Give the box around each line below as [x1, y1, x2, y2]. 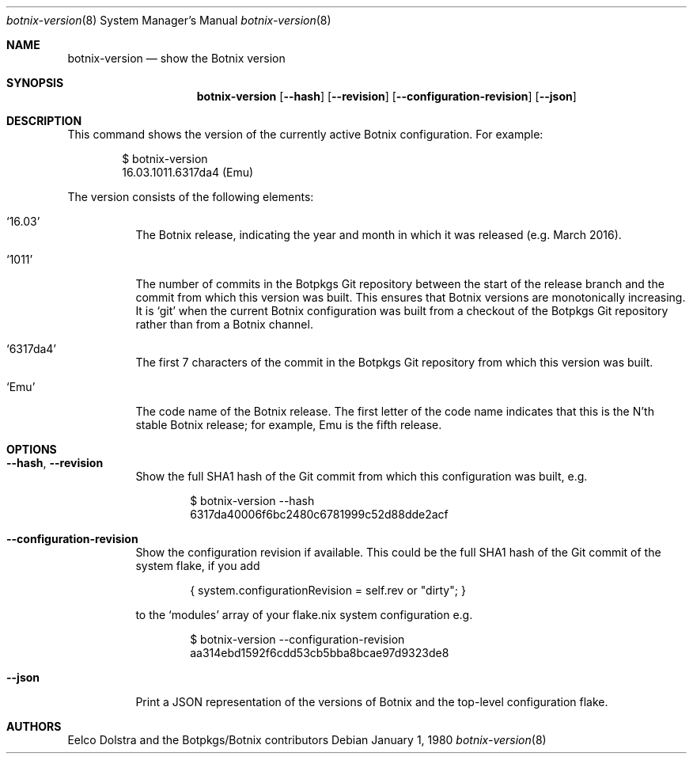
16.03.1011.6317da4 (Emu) [122, 165, 254, 179]
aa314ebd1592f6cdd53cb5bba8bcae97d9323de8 [190, 646, 449, 659]
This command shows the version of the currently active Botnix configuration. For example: [67, 127, 543, 141]
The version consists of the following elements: [67, 190, 314, 203]
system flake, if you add [135, 559, 260, 572]
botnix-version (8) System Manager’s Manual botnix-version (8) [6, 13, 331, 27]
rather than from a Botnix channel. [135, 317, 313, 331]
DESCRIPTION [6, 114, 82, 127]
